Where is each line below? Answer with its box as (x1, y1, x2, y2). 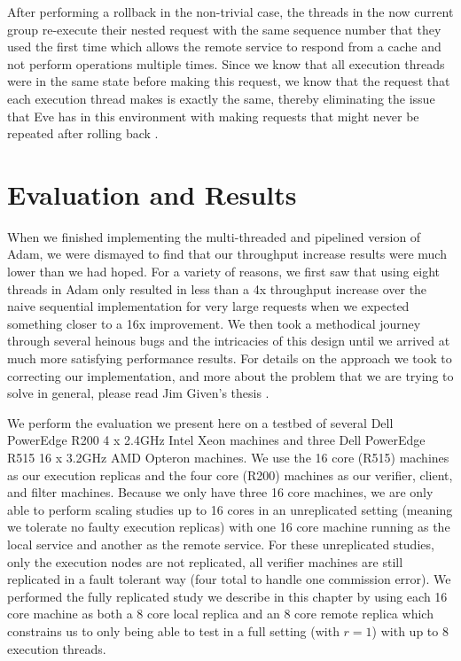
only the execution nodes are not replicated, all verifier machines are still (7, 552, 403, 571)
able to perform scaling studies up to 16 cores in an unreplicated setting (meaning (7, 500, 453, 518)
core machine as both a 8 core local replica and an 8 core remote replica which (7, 604, 434, 623)
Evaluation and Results (7, 175, 297, 212)
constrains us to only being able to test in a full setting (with (7, 621, 340, 640)
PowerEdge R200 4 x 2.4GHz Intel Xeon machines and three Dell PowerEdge (7, 431, 426, 449)
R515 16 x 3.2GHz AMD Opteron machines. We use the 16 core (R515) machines (7, 448, 449, 466)
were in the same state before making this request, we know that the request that (7, 72, 450, 90)
